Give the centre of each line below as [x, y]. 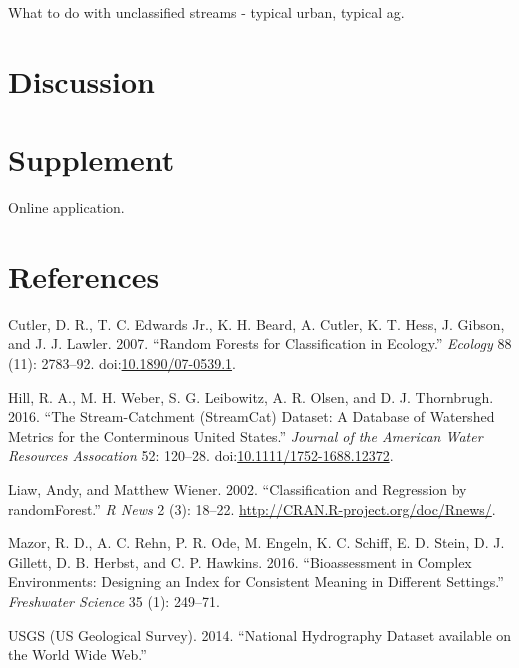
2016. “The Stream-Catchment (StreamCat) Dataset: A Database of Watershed [251, 416]
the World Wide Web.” [77, 654]
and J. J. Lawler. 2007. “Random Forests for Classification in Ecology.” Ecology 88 [260, 343]
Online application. [66, 207]
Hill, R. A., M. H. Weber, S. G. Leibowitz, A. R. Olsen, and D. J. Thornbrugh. [251, 396]
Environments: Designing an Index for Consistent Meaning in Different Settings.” [256, 581]
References [84, 275]
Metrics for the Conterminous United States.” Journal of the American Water [245, 435]
